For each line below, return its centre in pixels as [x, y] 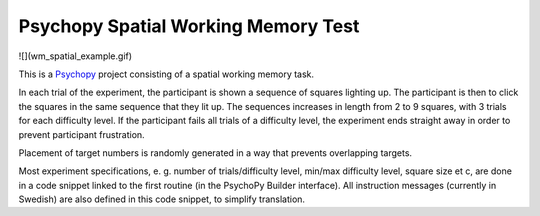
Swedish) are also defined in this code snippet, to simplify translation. [161, 199]
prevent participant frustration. [81, 134]
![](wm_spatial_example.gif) [75, 56]
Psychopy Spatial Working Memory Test [189, 26]
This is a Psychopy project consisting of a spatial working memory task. [166, 74]
